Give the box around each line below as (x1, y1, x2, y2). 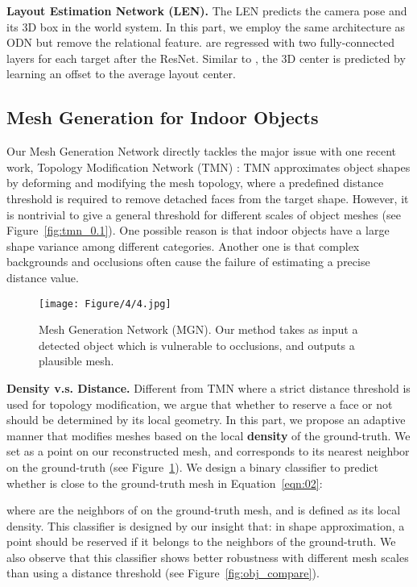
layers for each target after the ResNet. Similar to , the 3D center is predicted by (6, 49, 406, 66)
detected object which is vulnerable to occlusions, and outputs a (39, 336, 355, 353)
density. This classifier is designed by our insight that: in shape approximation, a (6, 517, 405, 534)
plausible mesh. (39, 352, 114, 369)
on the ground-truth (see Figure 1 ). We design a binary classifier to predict (6, 458, 378, 475)
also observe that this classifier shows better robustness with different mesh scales (6, 548, 409, 565)
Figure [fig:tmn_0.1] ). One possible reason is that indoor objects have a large (6, 222, 390, 239)
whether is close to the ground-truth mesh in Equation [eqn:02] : (6, 474, 323, 491)
